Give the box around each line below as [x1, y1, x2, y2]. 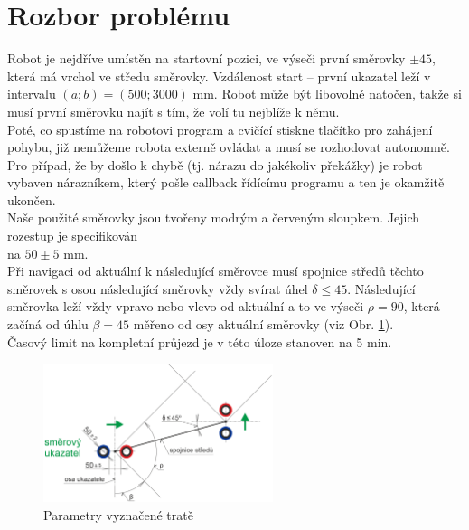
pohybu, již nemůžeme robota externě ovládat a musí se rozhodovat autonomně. [7, 137, 450, 156]
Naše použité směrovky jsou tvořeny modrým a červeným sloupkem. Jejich [7, 208, 420, 227]
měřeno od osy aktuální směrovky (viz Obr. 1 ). [133, 315, 394, 334]
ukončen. [7, 190, 56, 209]
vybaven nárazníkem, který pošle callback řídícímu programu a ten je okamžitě [7, 173, 445, 192]
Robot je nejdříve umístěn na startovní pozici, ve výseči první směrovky [7, 49, 406, 68]
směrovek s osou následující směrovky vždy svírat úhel [7, 279, 308, 298]
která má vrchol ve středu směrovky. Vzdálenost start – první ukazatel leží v [7, 66, 431, 85]
